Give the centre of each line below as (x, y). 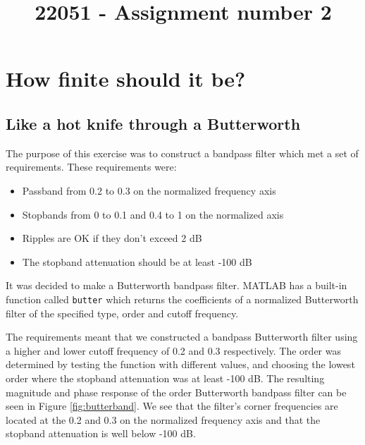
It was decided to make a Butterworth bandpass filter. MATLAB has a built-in (177, 285)
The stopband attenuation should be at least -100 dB (137, 261)
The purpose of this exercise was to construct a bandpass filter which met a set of (182, 153)
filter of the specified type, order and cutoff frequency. (122, 313)
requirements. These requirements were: (91, 167)
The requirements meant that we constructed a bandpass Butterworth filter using (182, 337)
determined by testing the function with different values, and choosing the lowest (180, 364)
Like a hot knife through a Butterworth (153, 123)
